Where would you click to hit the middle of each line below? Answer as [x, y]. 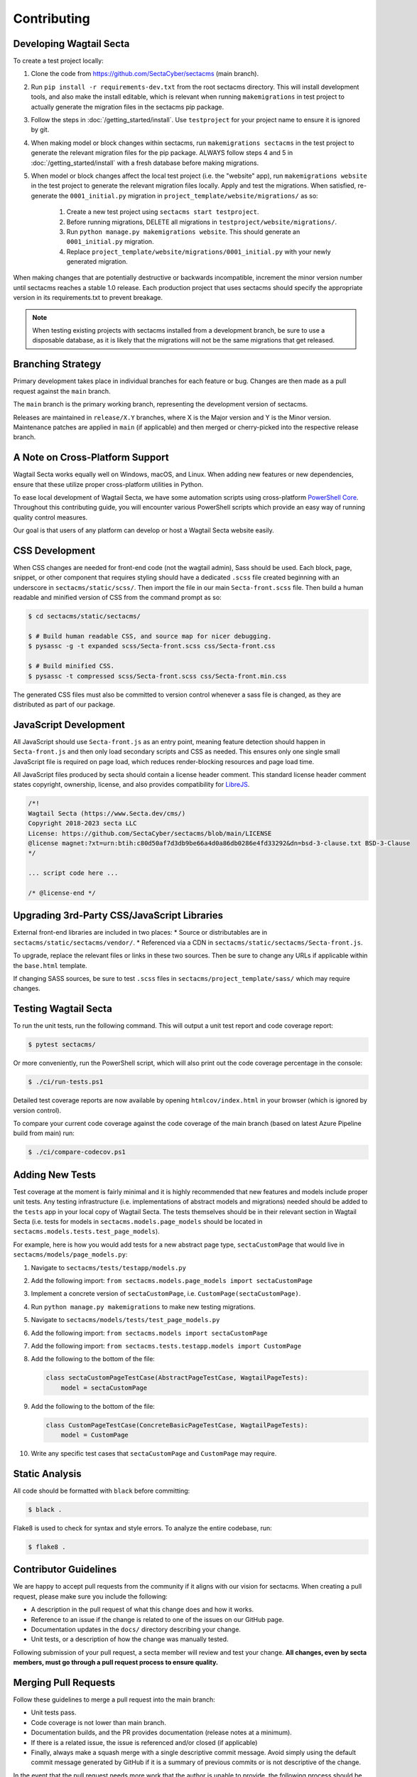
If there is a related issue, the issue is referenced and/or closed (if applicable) [144, 1742]
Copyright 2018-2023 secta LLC [83, 823]
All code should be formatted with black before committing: [102, 1491]
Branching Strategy [57, 364]
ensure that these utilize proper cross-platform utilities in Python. [108, 484]
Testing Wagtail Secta [63, 1009]
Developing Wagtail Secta [71, 44]
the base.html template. [50, 965]
